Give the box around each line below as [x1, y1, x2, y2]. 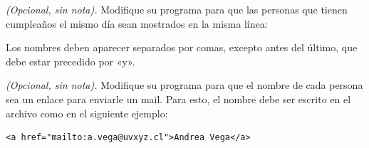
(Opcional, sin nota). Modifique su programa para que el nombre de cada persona [6, 78, 363, 92]
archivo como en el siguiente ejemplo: [6, 105, 168, 120]
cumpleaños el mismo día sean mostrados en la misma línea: [6, 16, 268, 31]
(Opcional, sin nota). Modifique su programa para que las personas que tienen [6, 2, 348, 16]
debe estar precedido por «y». [6, 53, 135, 68]
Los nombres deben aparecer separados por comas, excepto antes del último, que [6, 40, 358, 55]
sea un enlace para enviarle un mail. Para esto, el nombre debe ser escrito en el [6, 91, 351, 106]
